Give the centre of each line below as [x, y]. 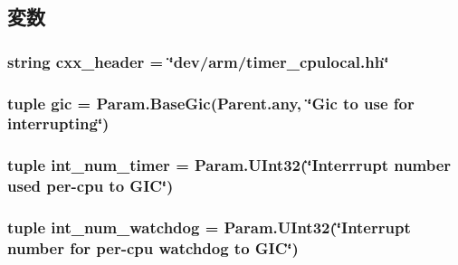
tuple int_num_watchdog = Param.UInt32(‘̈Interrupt [209, 227]
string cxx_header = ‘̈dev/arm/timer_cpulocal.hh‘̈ [198, 61]
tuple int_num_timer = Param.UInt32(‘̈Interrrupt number [229, 165]
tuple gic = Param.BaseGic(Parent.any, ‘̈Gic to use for [211, 103]
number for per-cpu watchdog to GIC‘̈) [153, 248]
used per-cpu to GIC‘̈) [91, 186]
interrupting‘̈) [58, 123]
